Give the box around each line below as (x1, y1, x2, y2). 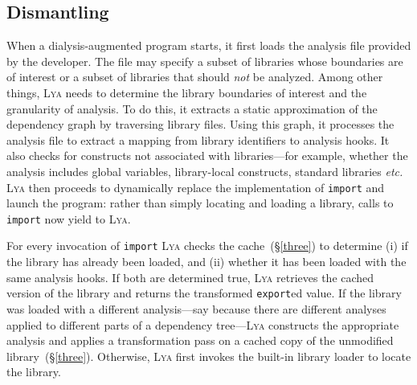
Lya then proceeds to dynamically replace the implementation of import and (6, 178, 385, 195)
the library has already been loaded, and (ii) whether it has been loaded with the (6, 253, 407, 270)
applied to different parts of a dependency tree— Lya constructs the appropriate (6, 316, 399, 333)
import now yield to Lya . (6, 210, 131, 227)
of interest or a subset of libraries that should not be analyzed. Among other (6, 68, 383, 85)
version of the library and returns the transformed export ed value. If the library (6, 285, 402, 301)
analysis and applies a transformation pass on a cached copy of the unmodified (6, 332, 394, 349)
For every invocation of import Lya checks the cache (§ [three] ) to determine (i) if (6, 237, 408, 254)
